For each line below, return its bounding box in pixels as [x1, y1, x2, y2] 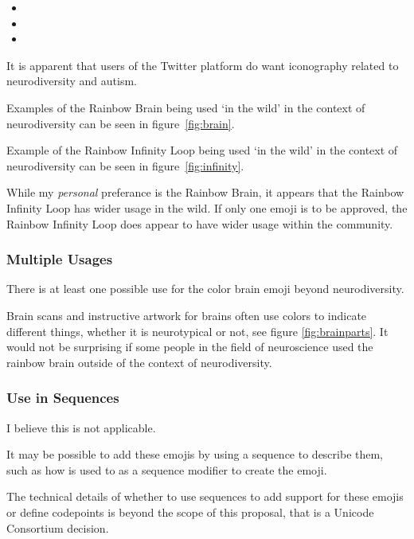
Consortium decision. [6, 519, 109, 536]
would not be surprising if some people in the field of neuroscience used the [6, 338, 373, 355]
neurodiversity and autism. [6, 72, 137, 89]
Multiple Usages [6, 249, 113, 269]
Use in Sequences [6, 388, 119, 408]
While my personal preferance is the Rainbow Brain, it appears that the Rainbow [6, 184, 404, 201]
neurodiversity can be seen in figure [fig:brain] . [6, 115, 235, 131]
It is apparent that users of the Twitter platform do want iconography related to [6, 57, 399, 73]
